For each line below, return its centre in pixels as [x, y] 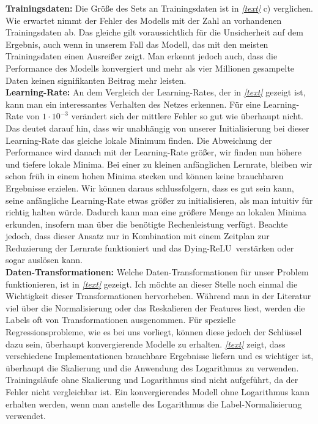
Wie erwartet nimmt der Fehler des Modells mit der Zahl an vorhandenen [144, 20]
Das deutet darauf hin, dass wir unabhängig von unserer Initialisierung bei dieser [157, 128]
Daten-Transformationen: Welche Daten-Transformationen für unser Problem [157, 272]
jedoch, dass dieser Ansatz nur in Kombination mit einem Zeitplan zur [138, 236]
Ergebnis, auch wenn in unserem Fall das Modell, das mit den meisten [137, 44]
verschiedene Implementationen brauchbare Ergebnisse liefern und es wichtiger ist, [160, 356]
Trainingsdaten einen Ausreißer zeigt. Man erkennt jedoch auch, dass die [142, 56]
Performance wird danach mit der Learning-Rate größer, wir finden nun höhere [153, 152]
